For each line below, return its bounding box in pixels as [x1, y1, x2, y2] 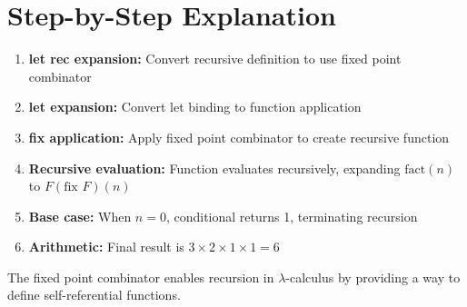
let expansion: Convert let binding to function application [28, 97, 362, 116]
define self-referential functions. [7, 285, 181, 304]
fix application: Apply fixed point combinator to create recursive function [28, 127, 450, 146]
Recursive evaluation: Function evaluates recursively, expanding [28, 158, 401, 177]
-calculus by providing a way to [285, 267, 461, 286]
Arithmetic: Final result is [28, 237, 184, 256]
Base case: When [28, 206, 132, 225]
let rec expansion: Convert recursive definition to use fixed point [28, 49, 402, 68]
